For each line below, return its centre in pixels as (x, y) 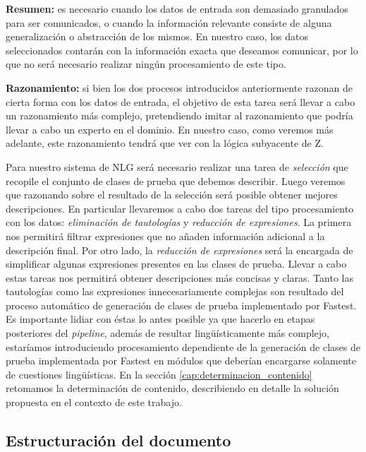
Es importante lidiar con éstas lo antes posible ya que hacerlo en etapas (160, 319)
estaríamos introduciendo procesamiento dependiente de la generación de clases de (183, 346)
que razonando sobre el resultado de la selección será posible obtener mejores (172, 195)
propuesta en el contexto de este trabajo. (94, 402)
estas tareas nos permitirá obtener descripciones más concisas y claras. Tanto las (179, 277)
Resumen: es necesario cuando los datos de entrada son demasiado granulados (177, 8)
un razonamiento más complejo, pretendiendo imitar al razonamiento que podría (179, 115)
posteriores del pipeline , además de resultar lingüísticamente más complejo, (167, 333)
